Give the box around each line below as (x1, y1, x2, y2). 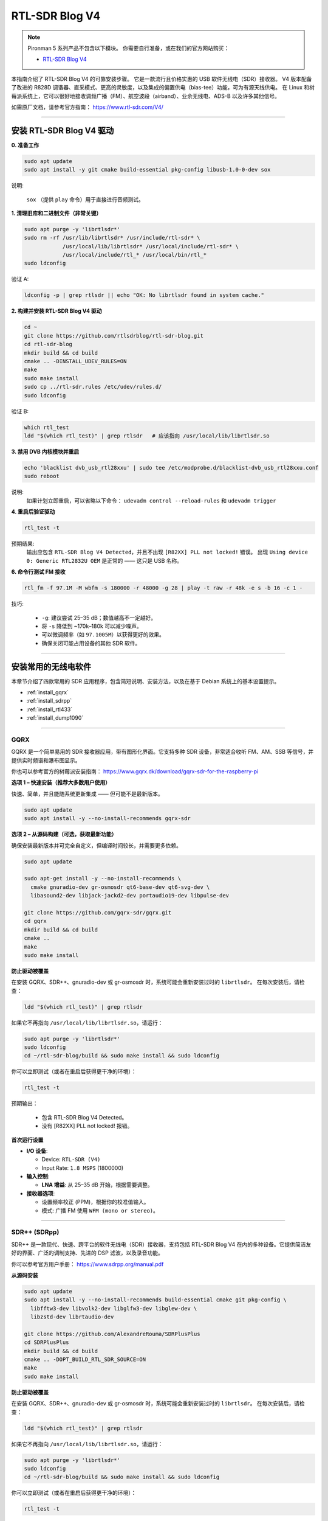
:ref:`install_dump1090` (26, 714, 84, 722)
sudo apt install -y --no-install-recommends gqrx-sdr (24, 815, 191, 822)
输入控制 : (26, 1173, 50, 1180)
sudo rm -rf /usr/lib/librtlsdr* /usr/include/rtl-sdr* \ (24, 234, 200, 242)
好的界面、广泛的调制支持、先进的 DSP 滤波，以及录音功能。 (11, 1249, 163, 1256)
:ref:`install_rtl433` (26, 706, 73, 713)
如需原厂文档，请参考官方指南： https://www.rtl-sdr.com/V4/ (11, 103, 164, 111)
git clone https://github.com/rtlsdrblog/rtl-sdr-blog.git (24, 332, 203, 339)
